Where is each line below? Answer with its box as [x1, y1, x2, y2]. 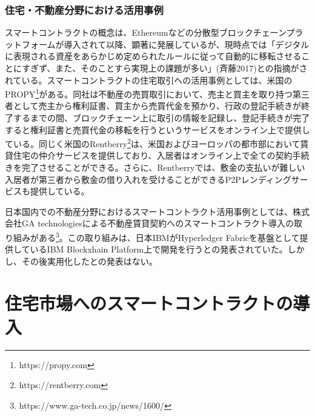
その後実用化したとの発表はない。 [21, 254, 157, 267]
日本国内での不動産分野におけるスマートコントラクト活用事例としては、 [5, 205, 293, 217]
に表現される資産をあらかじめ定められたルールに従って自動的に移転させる [5, 50, 302, 62]
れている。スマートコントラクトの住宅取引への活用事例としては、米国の [5, 73, 293, 86]
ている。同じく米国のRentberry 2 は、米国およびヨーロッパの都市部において [5, 136, 300, 150]
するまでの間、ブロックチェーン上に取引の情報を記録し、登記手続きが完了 [13, 111, 310, 124]
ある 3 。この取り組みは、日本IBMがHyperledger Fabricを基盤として [38, 229, 300, 243]
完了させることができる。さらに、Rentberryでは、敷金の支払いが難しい [21, 161, 305, 174]
